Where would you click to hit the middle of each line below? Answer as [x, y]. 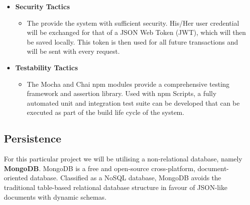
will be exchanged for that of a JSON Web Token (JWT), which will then [136, 32]
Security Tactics [43, 6]
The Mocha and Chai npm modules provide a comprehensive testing [128, 84]
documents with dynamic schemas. [55, 197]
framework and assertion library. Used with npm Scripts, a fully [122, 93]
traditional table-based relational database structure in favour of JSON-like [116, 187]
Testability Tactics [47, 67]
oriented [16, 178]
